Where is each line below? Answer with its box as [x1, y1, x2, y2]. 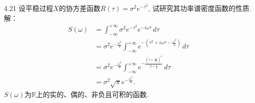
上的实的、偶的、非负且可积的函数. [36, 89, 149, 99]
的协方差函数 [59, 3, 101, 13]
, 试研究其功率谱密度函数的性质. [148, 3, 252, 13]
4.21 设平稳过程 [4, 3, 53, 13]
